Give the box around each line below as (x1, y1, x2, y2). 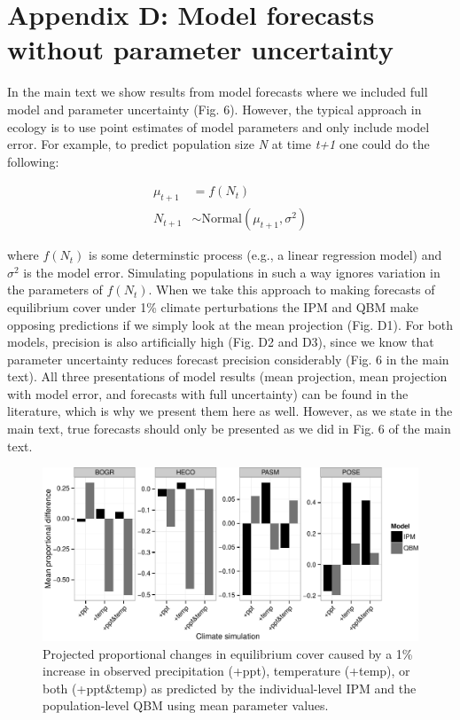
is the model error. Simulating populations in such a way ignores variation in (23, 262, 441, 281)
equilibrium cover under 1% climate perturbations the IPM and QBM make (7, 297, 418, 316)
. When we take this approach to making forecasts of (148, 280, 435, 299)
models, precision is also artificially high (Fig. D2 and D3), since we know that (7, 333, 434, 351)
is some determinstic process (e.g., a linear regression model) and (89, 246, 442, 264)
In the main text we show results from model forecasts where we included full (7, 82, 428, 101)
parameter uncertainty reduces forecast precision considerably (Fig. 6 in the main (7, 349, 449, 368)
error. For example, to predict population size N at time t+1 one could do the (7, 135, 430, 153)
